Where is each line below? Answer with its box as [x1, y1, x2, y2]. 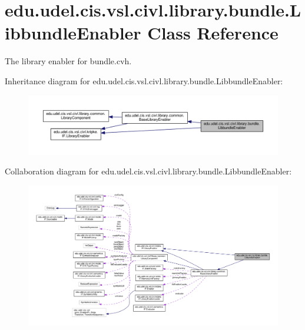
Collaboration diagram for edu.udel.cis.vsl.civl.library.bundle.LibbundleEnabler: [5, 165, 292, 177]
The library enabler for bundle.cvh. [5, 55, 132, 67]
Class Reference [147, 21, 279, 45]
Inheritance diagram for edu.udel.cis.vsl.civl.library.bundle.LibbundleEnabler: [5, 74, 283, 87]
